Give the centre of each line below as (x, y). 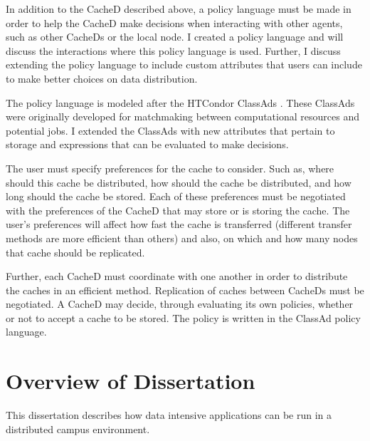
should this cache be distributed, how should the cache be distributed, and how (179, 182)
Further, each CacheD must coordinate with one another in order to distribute (177, 276)
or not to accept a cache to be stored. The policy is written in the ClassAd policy (183, 317)
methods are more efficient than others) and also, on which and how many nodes (182, 238)
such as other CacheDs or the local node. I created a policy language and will (175, 37)
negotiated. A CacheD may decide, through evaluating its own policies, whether (180, 304)
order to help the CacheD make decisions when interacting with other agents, (174, 22)
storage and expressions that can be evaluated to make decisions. (147, 144)
